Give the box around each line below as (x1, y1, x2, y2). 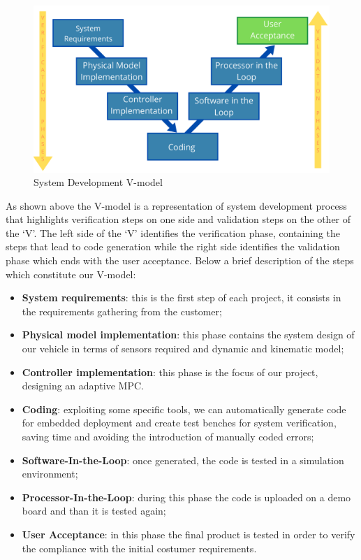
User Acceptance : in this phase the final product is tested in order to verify (22, 526, 355, 541)
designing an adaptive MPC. (22, 378, 144, 393)
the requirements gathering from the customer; (22, 303, 222, 318)
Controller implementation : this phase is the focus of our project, (22, 364, 318, 379)
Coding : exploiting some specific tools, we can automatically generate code (22, 401, 346, 416)
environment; (22, 466, 78, 481)
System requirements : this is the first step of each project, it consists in (22, 290, 341, 305)
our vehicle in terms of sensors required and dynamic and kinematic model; (22, 341, 344, 356)
